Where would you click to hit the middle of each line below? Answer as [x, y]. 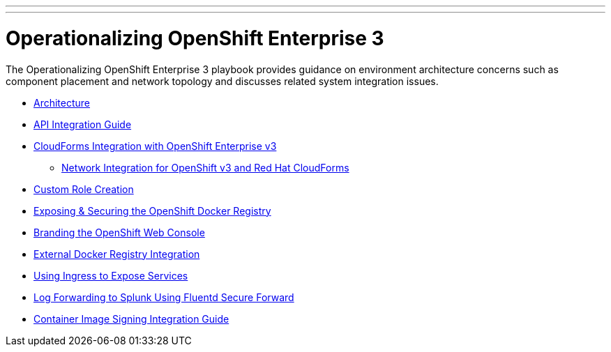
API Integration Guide [83, 124]
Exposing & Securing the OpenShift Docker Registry [152, 211]
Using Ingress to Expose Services [111, 275]
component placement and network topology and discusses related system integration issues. [222, 81]
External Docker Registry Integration [117, 254]
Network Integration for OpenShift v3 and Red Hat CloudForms [205, 167]
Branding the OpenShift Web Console [119, 232]
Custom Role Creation [84, 189]
